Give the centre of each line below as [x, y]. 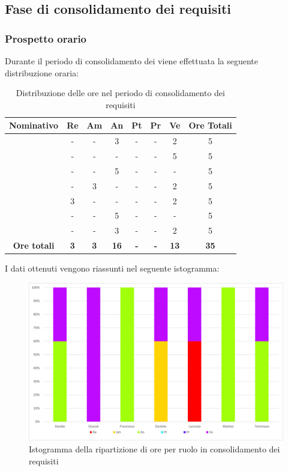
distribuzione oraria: [42, 72]
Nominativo [34, 125]
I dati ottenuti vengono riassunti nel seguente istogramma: [112, 268]
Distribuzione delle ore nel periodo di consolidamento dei [120, 93]
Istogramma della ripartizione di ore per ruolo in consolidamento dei [154, 448]
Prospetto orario [46, 38]
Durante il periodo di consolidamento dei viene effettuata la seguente [131, 61]
